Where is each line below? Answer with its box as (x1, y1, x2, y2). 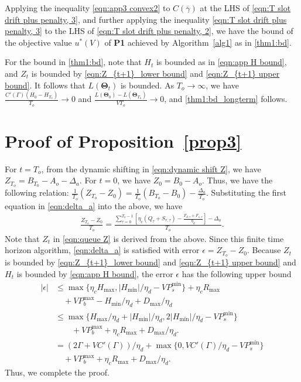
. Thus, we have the (202, 174, 273, 186)
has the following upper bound (182, 267, 292, 279)
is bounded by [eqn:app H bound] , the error (16, 267, 173, 279)
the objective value (5, 36, 72, 48)
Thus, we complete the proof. (5, 366, 110, 378)
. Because (247, 244, 281, 256)
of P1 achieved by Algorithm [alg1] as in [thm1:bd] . (104, 36, 292, 48)
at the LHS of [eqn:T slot (200, 2, 291, 13)
